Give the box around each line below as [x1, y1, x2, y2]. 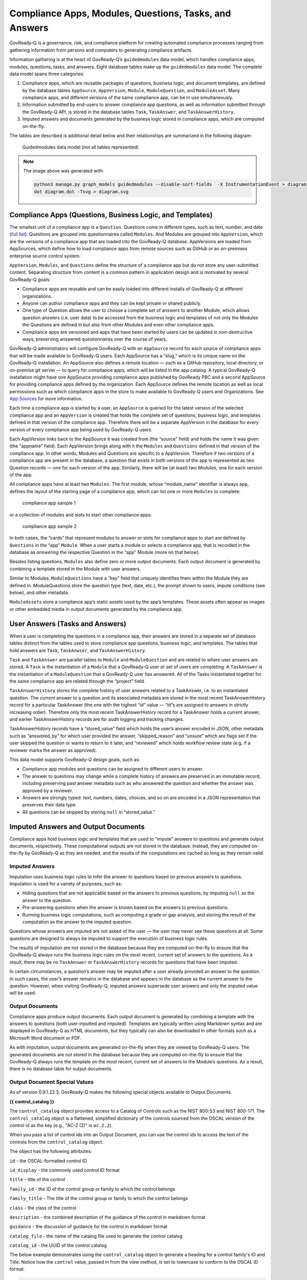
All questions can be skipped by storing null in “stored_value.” [22, 809, 156, 815]
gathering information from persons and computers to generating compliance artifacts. [9, 47, 193, 53]
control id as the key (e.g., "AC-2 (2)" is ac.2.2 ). [9, 1122, 113, 1128]
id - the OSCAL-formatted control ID [9, 1158, 87, 1164]
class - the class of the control [9, 1205, 76, 1211]
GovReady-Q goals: [9, 276, 51, 283]
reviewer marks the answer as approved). [9, 747, 97, 753]
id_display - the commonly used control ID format [9, 1167, 120, 1173]
